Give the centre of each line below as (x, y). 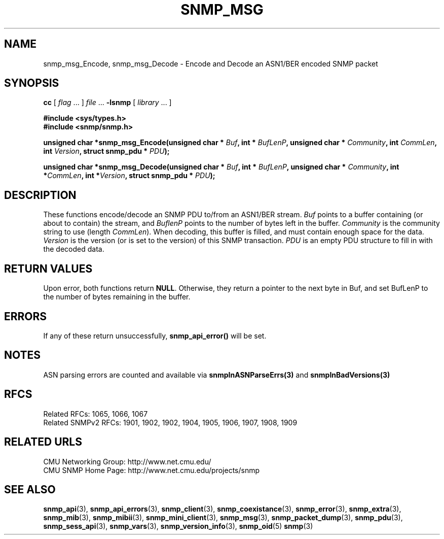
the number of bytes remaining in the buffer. (117, 297)
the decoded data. (74, 249)
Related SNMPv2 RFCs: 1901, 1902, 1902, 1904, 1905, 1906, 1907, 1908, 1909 (170, 422)
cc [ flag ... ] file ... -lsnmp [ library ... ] (107, 103)
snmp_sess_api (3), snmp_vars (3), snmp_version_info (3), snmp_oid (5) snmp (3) (178, 526)
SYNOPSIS (32, 83)
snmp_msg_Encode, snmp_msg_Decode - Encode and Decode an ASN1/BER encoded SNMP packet (211, 63)
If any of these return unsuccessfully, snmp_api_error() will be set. (155, 335)
